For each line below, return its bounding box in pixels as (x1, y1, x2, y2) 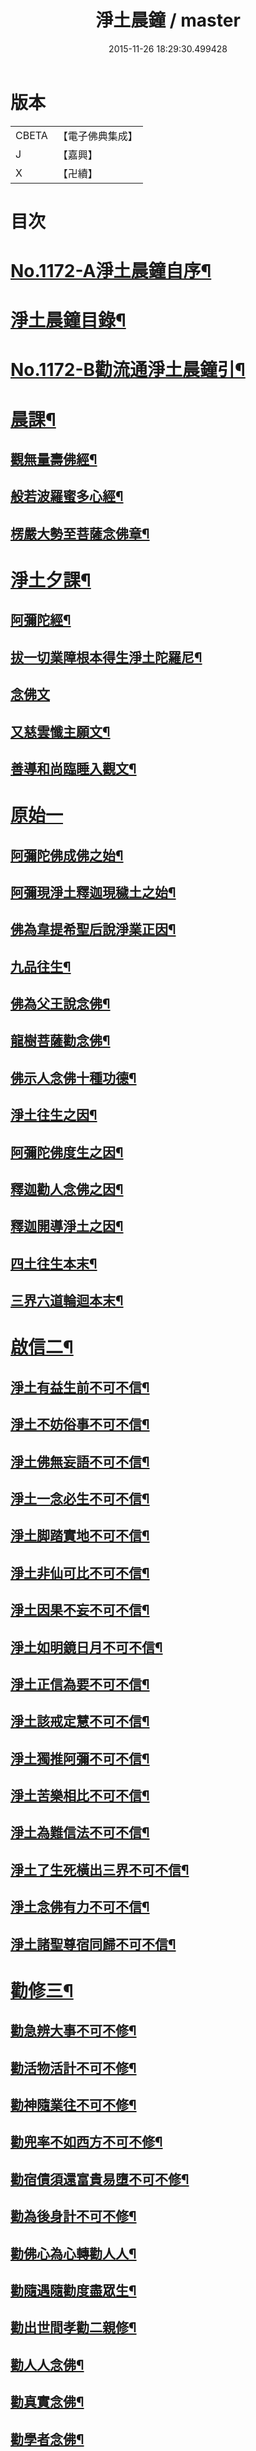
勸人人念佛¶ (10, 2356, 85, 2373)
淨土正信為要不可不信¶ (10, 1676, 150, 1693)
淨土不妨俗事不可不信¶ (10, 1416, 150, 1433)
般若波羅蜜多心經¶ (10, 488, 124, 505)
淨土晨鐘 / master (95, 9, 241, 32)
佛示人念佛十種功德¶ (10, 1069, 137, 1086)
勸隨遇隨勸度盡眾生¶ (10, 2282, 137, 2299)
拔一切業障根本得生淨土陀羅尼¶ (10, 649, 203, 666)
